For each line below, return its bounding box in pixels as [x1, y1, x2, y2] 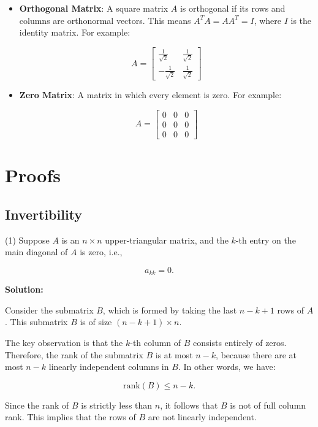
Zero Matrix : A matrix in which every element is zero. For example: [19, 88, 282, 101]
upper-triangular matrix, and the [105, 233, 229, 246]
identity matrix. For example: [19, 26, 131, 39]
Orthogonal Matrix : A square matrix [19, 2, 168, 14]
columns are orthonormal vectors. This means [19, 13, 191, 26]
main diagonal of [5, 245, 68, 258]
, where [254, 13, 282, 26]
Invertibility [5, 204, 83, 223]
